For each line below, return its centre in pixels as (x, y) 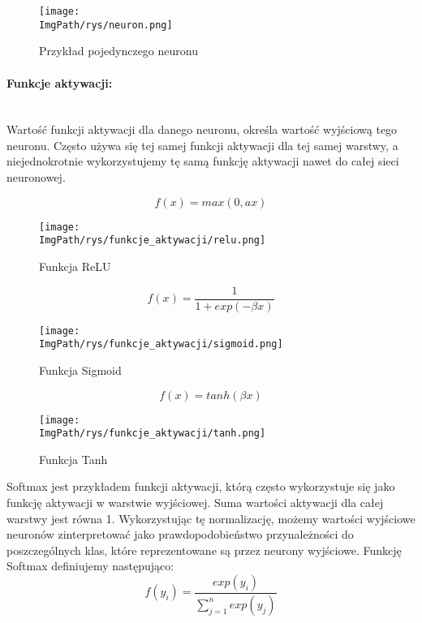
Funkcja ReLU (75, 266)
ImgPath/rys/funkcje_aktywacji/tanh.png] (153, 434)
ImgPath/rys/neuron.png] (106, 25)
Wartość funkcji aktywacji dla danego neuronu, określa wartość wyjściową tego (202, 129)
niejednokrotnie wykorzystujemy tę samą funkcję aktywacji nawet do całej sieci (203, 161)
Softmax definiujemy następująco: (90, 566)
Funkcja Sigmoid (80, 370)
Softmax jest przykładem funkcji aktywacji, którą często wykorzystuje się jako (201, 486)
